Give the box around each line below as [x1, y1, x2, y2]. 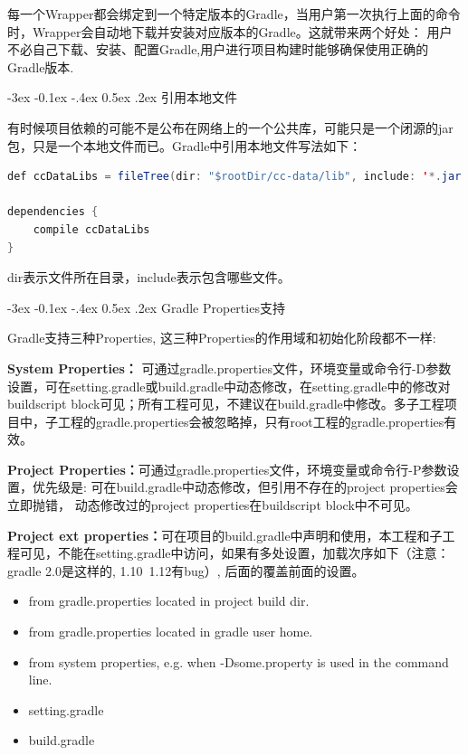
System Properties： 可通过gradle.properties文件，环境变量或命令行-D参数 [7, 358, 452, 377]
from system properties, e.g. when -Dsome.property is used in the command [28, 652, 449, 671]
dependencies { [7, 205, 99, 219]
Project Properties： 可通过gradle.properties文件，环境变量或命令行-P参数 [7, 459, 447, 478]
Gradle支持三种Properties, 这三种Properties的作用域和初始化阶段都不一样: [7, 328, 436, 347]
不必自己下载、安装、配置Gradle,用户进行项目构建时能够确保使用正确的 [7, 40, 429, 59]
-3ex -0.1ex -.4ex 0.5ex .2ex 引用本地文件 [7, 88, 237, 107]
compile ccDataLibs [33, 222, 150, 236]
